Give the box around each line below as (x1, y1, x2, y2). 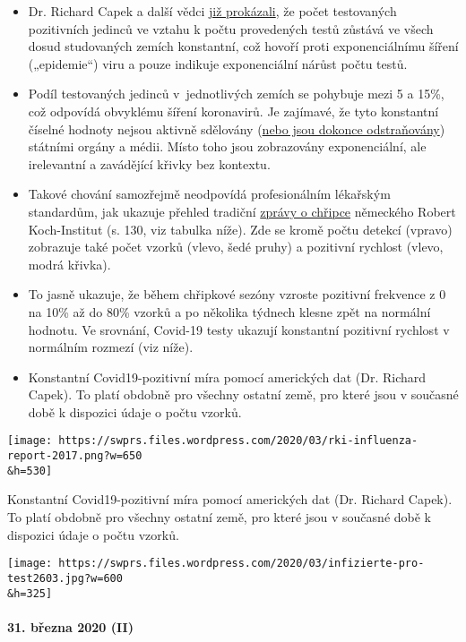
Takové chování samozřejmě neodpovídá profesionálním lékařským (28, 184, 391, 203)
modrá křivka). (28, 254, 111, 273)
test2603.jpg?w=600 (7, 571, 123, 585)
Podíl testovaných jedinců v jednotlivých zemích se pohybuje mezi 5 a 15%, (28, 84, 444, 103)
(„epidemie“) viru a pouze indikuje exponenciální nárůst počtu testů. (28, 54, 408, 73)
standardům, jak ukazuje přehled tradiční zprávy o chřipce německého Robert (28, 201, 456, 220)
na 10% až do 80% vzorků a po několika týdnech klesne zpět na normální (28, 302, 431, 321)
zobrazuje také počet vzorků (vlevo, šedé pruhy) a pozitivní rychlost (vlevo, (28, 237, 444, 256)
